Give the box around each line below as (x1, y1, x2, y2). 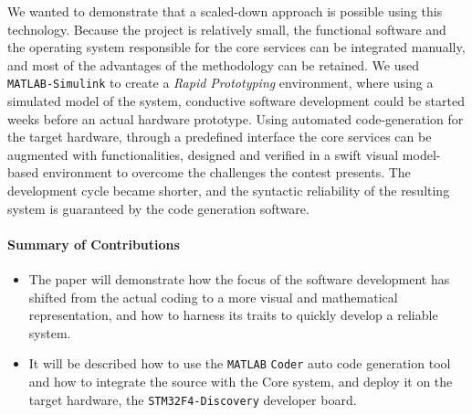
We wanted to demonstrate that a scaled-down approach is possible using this (7, 2, 443, 20)
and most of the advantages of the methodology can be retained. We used (7, 55, 419, 74)
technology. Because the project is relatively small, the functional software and (7, 19, 446, 38)
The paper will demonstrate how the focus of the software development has (28, 269, 450, 288)
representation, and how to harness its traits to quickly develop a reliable (28, 305, 438, 325)
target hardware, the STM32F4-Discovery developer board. (28, 389, 357, 409)
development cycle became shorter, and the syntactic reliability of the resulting (7, 181, 450, 199)
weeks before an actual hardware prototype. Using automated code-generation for (7, 109, 464, 128)
